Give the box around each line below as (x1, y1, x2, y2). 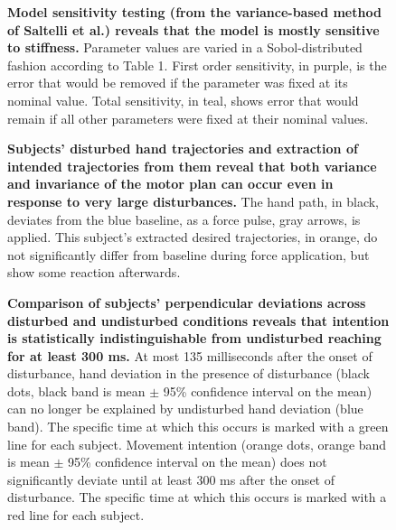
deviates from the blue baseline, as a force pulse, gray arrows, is (7, 209, 361, 228)
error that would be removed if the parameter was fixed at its (7, 73, 348, 92)
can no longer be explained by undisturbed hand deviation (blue (7, 399, 363, 418)
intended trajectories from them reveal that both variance (7, 156, 377, 175)
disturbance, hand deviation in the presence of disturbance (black (7, 364, 370, 383)
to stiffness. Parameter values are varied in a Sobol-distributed (7, 38, 363, 57)
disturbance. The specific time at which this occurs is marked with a (7, 488, 387, 507)
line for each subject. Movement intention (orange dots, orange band (7, 434, 387, 453)
